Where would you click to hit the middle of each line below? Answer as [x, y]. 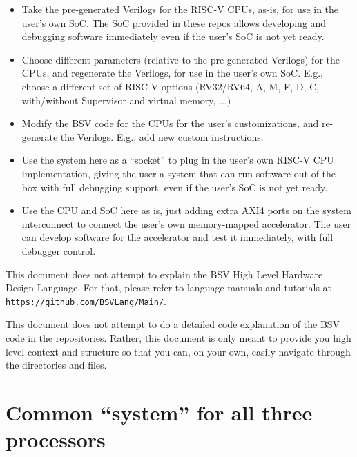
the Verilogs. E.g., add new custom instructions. [162, 136]
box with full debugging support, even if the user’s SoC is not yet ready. [175, 187]
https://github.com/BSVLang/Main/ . [86, 301]
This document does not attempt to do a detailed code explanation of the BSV [173, 324]
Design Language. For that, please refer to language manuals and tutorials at [169, 288]
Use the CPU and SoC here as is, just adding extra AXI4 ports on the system [186, 210]
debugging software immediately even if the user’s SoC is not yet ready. [173, 36]
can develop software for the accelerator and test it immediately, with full [177, 237]
